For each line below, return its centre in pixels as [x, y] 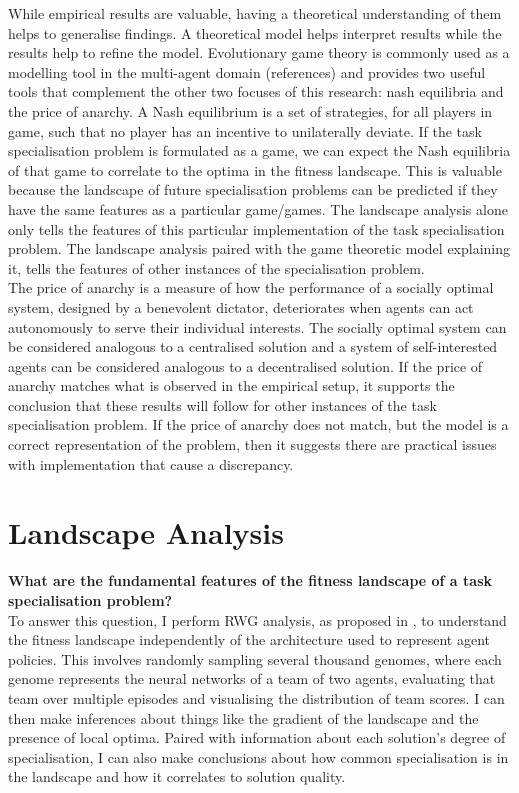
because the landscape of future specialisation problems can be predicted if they [253, 189]
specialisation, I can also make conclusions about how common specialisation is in [258, 756]
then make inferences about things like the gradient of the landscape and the [243, 717]
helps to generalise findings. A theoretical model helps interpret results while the [255, 32]
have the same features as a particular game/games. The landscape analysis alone [258, 208]
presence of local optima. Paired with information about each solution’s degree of [257, 737]
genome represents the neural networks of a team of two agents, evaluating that [252, 678]
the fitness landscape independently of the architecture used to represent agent [249, 639]
